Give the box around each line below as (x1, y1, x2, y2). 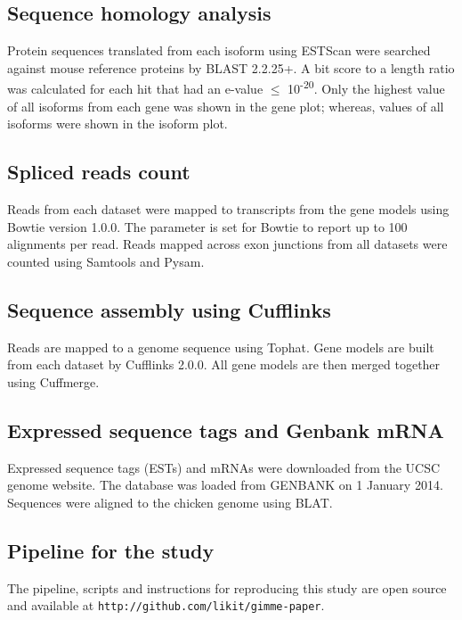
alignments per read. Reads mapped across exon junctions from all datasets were (7, 235, 448, 253)
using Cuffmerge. (7, 372, 100, 391)
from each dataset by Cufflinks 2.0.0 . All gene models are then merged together (7, 355, 441, 374)
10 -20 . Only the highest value (288, 77, 445, 98)
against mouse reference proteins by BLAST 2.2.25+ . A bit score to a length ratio (7, 58, 455, 77)
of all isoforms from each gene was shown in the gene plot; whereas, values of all (7, 96, 444, 115)
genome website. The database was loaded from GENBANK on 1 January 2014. (7, 475, 443, 494)
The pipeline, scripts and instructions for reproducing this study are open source (7, 578, 447, 597)
